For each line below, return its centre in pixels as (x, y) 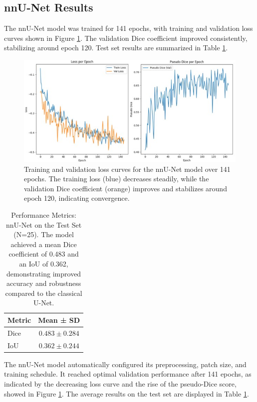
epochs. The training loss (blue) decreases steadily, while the (117, 179)
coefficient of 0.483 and (44, 254)
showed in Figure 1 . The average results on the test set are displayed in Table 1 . (127, 393)
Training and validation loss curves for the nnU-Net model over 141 (127, 169)
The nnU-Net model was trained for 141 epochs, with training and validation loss (128, 28)
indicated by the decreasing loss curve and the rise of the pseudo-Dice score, (120, 383)
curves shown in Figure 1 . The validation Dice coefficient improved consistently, (126, 38)
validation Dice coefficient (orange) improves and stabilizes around (126, 188)
